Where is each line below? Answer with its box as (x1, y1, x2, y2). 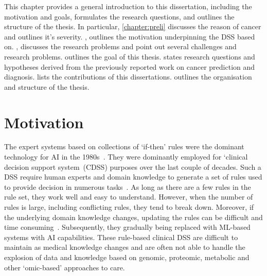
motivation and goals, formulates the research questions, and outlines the (4, 11, 235, 22)
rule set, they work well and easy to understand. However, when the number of (4, 191, 253, 202)
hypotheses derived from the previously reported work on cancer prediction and (4, 61, 255, 72)
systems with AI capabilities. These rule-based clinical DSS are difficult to (4, 231, 238, 242)
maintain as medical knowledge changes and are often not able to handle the (4, 242, 245, 252)
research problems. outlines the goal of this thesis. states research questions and (4, 51, 255, 62)
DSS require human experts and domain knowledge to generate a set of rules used (4, 171, 262, 182)
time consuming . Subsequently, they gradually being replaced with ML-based (4, 222, 251, 232)
